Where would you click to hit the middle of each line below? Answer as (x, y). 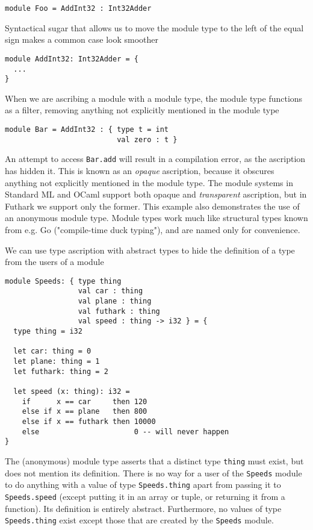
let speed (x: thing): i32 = (72, 391)
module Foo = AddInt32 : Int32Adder (78, 8)
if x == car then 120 (85, 401)
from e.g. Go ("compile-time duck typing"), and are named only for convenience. (153, 229)
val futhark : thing (119, 311)
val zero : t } (147, 139)
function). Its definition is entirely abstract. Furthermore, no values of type (143, 508)
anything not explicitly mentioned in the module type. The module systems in (149, 182)
